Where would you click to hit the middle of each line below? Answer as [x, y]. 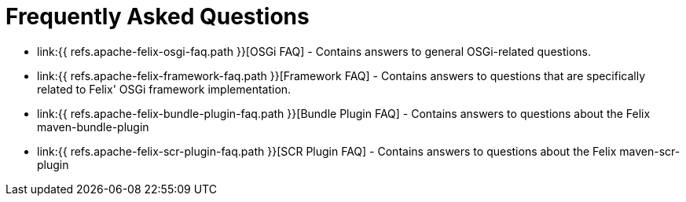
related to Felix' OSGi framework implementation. [164, 89]
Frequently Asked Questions [158, 17]
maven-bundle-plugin [93, 127]
